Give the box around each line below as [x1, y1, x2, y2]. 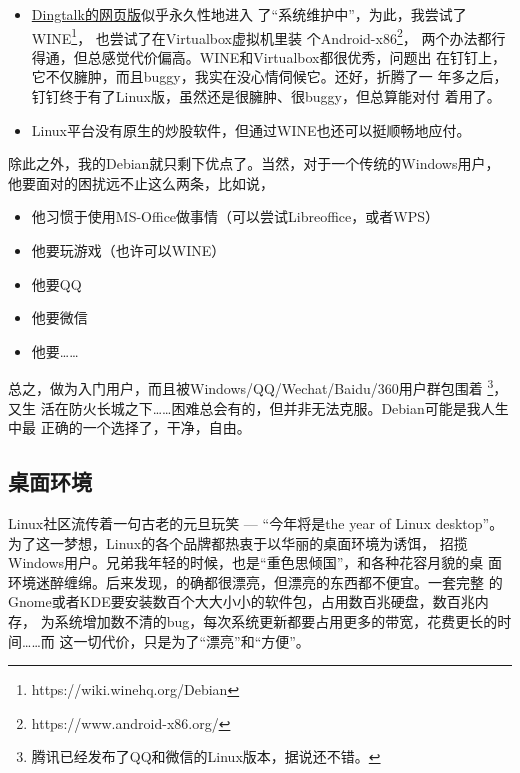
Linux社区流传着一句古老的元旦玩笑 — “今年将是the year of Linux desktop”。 [8, 513, 504, 534]
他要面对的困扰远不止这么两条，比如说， [8, 172, 274, 193]
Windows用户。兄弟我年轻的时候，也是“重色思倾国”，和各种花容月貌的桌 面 [8, 552, 502, 573]
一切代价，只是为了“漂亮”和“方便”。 [73, 630, 310, 651]
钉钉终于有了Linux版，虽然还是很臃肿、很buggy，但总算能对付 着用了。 [31, 86, 501, 107]
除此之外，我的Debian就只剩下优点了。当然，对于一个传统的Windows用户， [8, 153, 500, 174]
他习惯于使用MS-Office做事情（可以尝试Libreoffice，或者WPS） [31, 206, 439, 227]
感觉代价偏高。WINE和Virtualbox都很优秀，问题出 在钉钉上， [101, 46, 507, 67]
